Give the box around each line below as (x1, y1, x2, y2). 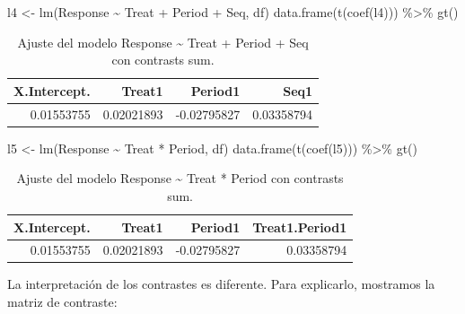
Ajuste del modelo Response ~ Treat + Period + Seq (17, 32, 309, 51)
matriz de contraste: (7, 292, 118, 311)
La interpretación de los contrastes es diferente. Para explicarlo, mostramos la (7, 275, 435, 293)
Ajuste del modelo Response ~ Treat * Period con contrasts (16, 169, 344, 188)
